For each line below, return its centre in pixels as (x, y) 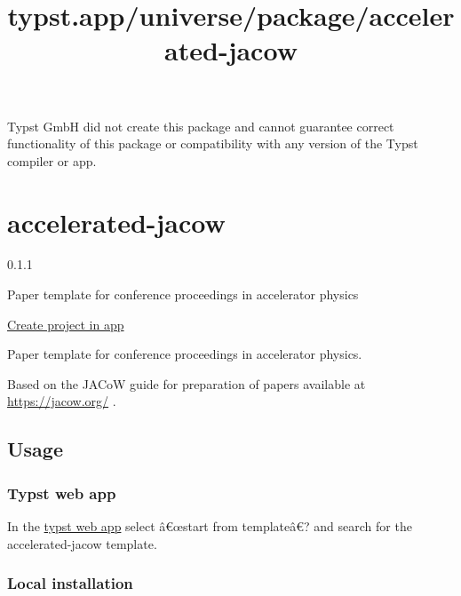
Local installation (70, 583)
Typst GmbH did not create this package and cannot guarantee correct (201, 126)
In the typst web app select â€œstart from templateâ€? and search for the (210, 526)
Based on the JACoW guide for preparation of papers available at (187, 383)
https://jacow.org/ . (62, 401)
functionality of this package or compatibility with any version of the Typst (213, 143)
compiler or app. (52, 160)
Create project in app (66, 324)
